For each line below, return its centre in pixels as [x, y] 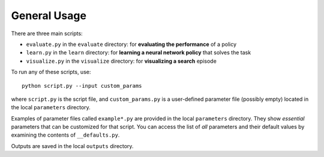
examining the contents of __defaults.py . [65, 135]
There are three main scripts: [47, 33]
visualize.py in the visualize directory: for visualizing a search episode [121, 61]
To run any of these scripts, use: [51, 72]
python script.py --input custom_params [82, 86]
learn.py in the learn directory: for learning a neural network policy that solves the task [139, 53]
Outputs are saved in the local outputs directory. [72, 146]
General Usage [49, 16]
